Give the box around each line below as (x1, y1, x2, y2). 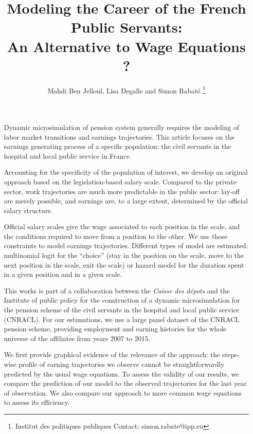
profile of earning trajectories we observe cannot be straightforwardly (18, 359, 224, 369)
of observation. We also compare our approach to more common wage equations (4, 387, 242, 398)
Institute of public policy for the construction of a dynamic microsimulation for (4, 295, 240, 305)
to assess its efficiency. (4, 397, 70, 407)
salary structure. (4, 205, 53, 215)
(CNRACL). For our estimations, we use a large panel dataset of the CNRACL (4, 314, 240, 324)
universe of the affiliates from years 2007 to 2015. (4, 333, 150, 343)
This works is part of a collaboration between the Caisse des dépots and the (4, 285, 230, 295)
